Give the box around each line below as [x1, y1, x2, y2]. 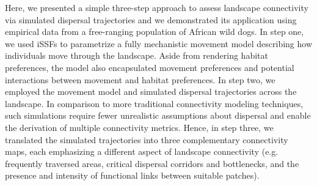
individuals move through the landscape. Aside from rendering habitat [5, 49, 268, 62]
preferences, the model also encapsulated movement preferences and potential [5, 61, 294, 73]
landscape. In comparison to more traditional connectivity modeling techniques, [5, 97, 304, 110]
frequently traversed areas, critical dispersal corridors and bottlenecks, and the [5, 157, 299, 169]
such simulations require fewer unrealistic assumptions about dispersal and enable [5, 109, 311, 122]
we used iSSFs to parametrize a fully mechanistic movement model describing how [5, 37, 313, 50]
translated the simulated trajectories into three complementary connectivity [5, 133, 288, 146]
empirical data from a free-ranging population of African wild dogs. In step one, [5, 25, 304, 38]
